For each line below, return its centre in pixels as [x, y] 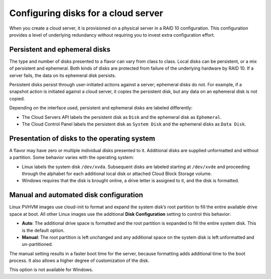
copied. [17, 98]
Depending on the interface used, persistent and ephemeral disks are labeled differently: [101, 108]
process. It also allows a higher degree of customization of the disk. [79, 260]
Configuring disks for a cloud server [86, 13]
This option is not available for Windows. [51, 270]
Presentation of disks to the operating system [82, 138]
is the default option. [43, 230]
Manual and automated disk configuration [76, 195]
